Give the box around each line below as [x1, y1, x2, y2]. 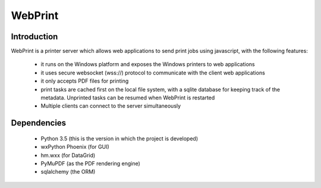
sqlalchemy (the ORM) [40, 168, 96, 176]
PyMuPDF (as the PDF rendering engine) [40, 159, 141, 167]
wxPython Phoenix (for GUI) [40, 143, 109, 151]
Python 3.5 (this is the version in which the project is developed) [40, 134, 199, 142]
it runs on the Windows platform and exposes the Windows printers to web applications [40, 61, 255, 68]
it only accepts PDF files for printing [40, 77, 129, 84]
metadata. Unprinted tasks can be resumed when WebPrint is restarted [40, 94, 215, 101]
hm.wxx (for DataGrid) [40, 152, 96, 159]
